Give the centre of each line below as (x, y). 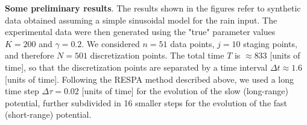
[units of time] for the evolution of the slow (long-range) (185, 91)
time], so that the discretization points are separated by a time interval (136, 67)
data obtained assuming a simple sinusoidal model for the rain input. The (141, 20)
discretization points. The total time (157, 55)
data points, (192, 43)
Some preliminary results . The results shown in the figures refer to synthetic (153, 8)
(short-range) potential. (48, 114)
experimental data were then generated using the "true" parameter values (140, 32)
